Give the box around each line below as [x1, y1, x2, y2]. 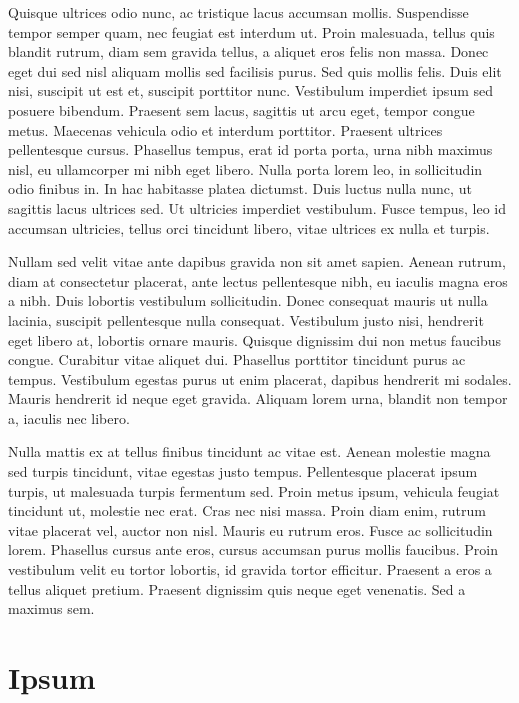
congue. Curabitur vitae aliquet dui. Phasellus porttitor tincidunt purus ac [8, 349, 466, 370]
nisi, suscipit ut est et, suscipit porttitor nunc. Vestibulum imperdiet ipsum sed [8, 80, 494, 101]
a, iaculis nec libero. [8, 407, 130, 428]
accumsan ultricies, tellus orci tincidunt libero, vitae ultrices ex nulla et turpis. [8, 217, 490, 238]
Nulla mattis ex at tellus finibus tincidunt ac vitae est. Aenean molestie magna [8, 441, 491, 462]
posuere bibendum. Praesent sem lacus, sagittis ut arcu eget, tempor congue [8, 99, 475, 120]
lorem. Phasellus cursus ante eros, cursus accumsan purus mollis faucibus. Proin [8, 539, 498, 560]
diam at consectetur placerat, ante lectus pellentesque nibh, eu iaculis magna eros [8, 270, 508, 291]
